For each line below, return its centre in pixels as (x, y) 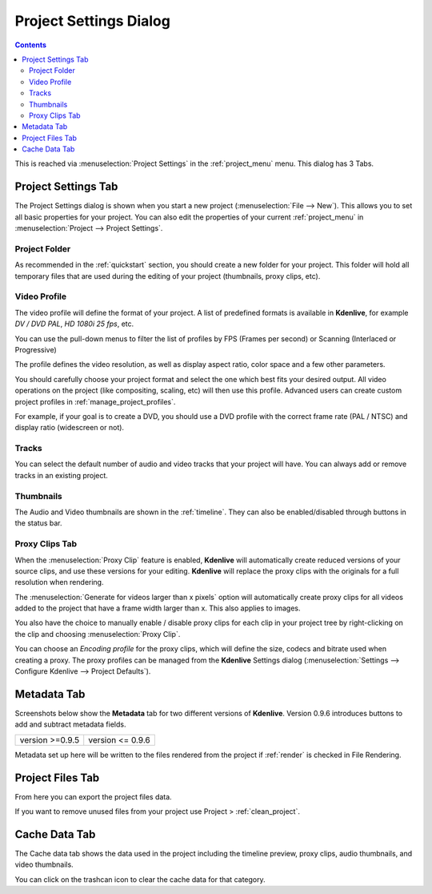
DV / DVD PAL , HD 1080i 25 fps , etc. (74, 324)
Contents (31, 45)
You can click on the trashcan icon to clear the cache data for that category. (140, 879)
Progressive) (36, 349)
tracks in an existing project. (61, 475)
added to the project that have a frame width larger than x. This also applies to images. (158, 608)
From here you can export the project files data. (93, 796)
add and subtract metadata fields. (70, 724)
